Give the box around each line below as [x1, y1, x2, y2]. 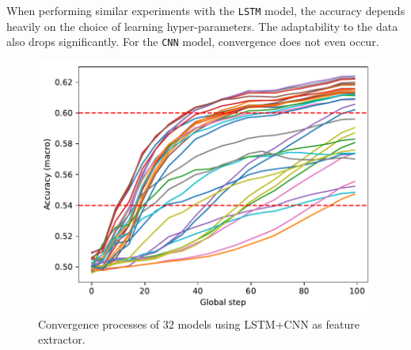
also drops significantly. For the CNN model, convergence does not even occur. [6, 33, 379, 50]
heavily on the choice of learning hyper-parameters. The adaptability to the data [6, 17, 398, 34]
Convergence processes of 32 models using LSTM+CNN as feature [38, 315, 360, 332]
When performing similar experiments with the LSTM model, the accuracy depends [6, 2, 405, 18]
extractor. [38, 331, 86, 348]
